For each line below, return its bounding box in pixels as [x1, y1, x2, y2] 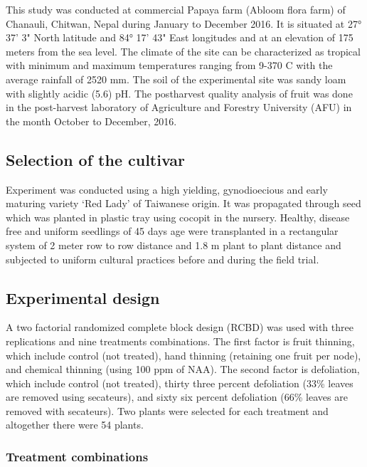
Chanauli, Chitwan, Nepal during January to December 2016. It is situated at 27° [6, 16, 362, 31]
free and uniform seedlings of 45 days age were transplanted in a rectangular [6, 224, 339, 238]
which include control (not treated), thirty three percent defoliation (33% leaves [6, 375, 353, 390]
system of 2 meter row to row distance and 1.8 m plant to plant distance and [6, 237, 341, 252]
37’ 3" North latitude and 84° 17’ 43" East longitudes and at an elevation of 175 [6, 30, 353, 45]
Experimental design [6, 286, 160, 308]
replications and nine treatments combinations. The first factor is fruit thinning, [6, 333, 355, 348]
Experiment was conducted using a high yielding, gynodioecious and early [6, 182, 328, 196]
